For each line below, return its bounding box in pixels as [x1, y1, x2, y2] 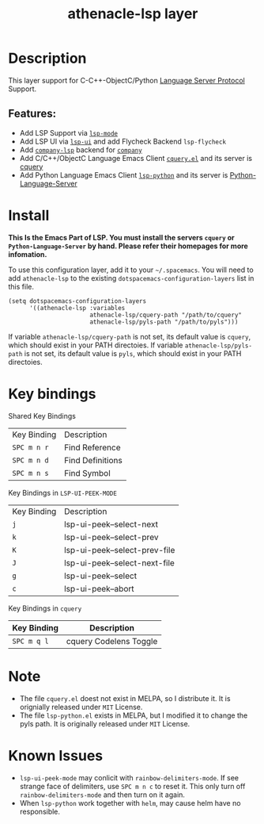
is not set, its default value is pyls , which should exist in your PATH [24, 348, 242, 358]
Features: [8, 107, 57, 121]
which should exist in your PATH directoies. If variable [8, 340, 183, 350]
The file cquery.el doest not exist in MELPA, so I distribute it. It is [19, 693, 231, 703]
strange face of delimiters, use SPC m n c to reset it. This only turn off [19, 781, 246, 791]
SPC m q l [12, 636, 49, 646]
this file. [8, 282, 34, 291]
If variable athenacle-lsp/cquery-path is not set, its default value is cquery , [8, 332, 251, 341]
